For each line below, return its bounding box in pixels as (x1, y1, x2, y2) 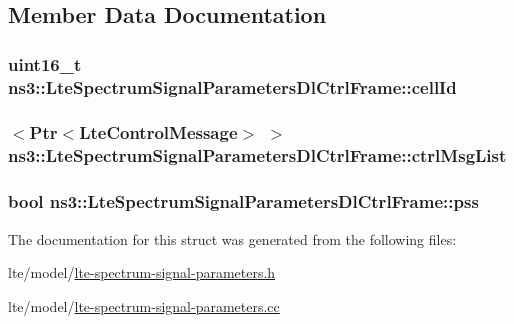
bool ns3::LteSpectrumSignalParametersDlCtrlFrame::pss (8, 189, 479, 214)
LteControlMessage (79, 120, 238, 145)
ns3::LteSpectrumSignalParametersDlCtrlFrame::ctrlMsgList (8, 143, 507, 168)
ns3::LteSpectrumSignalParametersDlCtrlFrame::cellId (8, 74, 457, 99)
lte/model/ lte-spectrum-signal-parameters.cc (8, 295, 280, 316)
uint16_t (8, 51, 82, 76)
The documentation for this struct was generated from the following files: (8, 228, 457, 249)
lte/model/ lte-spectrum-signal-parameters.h (8, 262, 276, 283)
